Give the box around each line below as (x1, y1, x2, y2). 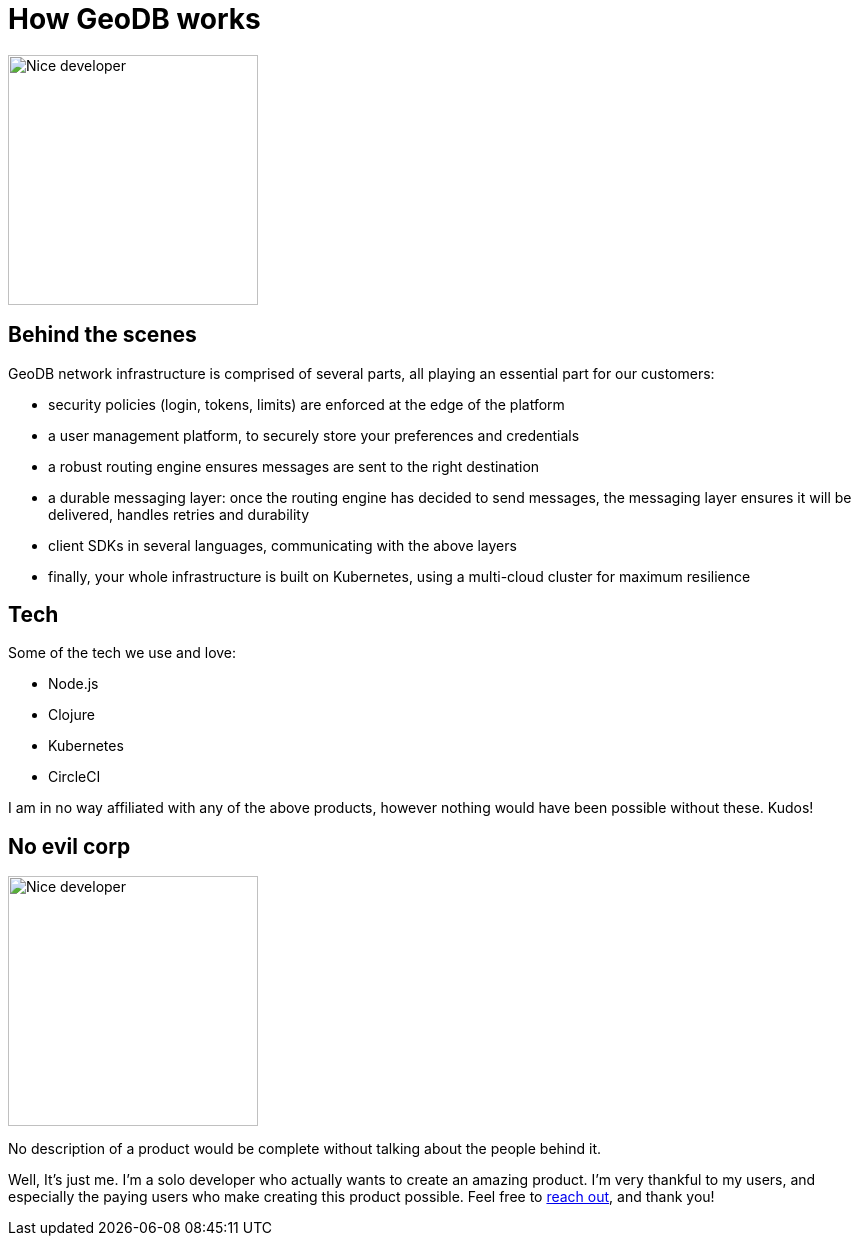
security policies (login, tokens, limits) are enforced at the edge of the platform (48, 395, 565, 413)
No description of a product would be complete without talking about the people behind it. (8, 1140, 602, 1158)
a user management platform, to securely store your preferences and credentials (48, 426, 580, 444)
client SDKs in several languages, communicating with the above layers (48, 536, 517, 554)
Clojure (48, 706, 95, 724)
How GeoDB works (8, 2, 261, 36)
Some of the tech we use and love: (8, 644, 237, 662)
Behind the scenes (8, 322, 197, 348)
